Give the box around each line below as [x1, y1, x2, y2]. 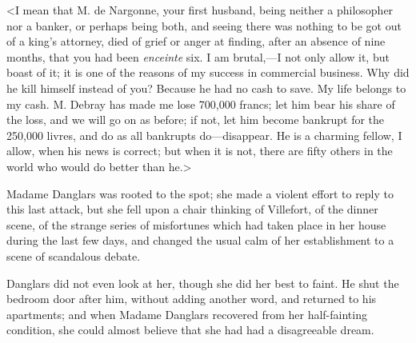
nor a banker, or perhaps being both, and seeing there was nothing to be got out [6, 17, 402, 34]
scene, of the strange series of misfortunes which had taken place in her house [6, 216, 386, 233]
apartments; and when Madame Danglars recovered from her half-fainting [6, 305, 367, 322]
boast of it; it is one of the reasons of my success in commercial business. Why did [6, 64, 410, 81]
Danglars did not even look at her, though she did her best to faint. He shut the [6, 274, 399, 291]
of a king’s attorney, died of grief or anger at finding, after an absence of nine [6, 33, 386, 50]
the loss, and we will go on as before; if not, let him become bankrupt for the [6, 111, 385, 128]
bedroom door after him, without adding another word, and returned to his [6, 290, 377, 307]
